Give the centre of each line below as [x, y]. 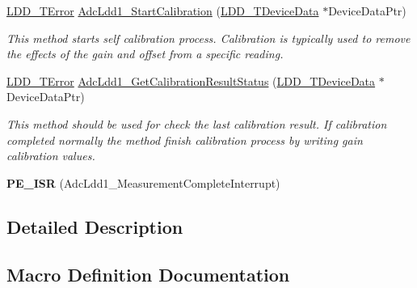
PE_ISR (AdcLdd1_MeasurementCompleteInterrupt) [143, 182]
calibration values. [51, 156]
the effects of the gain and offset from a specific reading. [145, 54]
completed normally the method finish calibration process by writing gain [185, 140]
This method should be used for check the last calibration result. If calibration [197, 123]
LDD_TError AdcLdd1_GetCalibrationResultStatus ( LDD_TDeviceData [191, 80]
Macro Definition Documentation [148, 274]
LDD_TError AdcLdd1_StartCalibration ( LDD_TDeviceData [163, 11]
